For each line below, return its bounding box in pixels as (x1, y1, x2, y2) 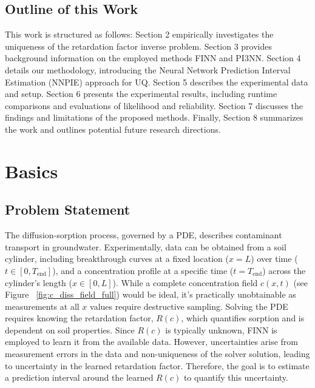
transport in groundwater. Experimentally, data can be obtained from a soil (5, 240, 286, 253)
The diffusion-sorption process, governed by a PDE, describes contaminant (5, 229, 282, 241)
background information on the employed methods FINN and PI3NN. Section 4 (5, 52, 301, 64)
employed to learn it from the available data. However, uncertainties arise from (5, 335, 298, 348)
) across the (262, 264, 306, 276)
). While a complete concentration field (112, 276, 258, 289)
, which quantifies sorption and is (181, 312, 305, 324)
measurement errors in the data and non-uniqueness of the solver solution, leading (5, 347, 310, 360)
